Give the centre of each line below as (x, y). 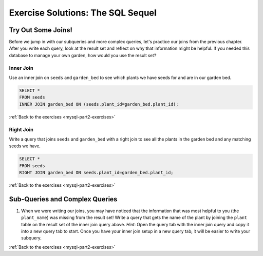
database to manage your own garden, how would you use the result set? (83, 55)
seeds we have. (25, 146)
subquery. (31, 238)
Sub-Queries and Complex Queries (63, 199)
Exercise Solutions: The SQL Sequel (83, 13)
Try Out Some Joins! (41, 30)
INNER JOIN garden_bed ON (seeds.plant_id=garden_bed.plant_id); (99, 104)
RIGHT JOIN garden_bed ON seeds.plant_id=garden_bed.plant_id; (96, 173)
